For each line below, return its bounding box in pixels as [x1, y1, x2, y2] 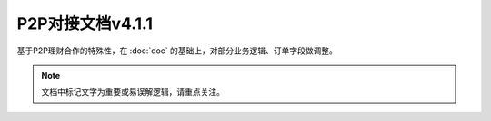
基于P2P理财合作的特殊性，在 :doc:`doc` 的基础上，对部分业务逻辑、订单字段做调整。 [16, 45, 338, 56]
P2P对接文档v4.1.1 [16, 14, 154, 33]
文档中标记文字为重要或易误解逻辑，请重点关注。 [41, 87, 225, 98]
